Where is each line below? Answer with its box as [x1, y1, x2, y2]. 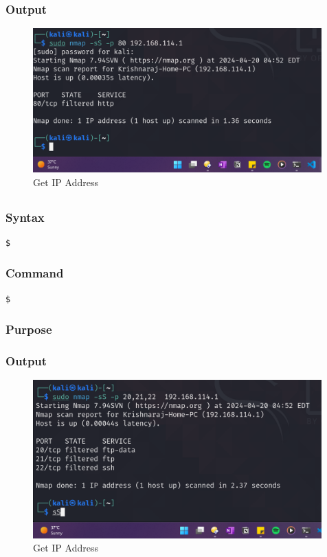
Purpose [5, 321, 52, 338]
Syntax [5, 208, 45, 225]
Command [5, 264, 64, 282]
